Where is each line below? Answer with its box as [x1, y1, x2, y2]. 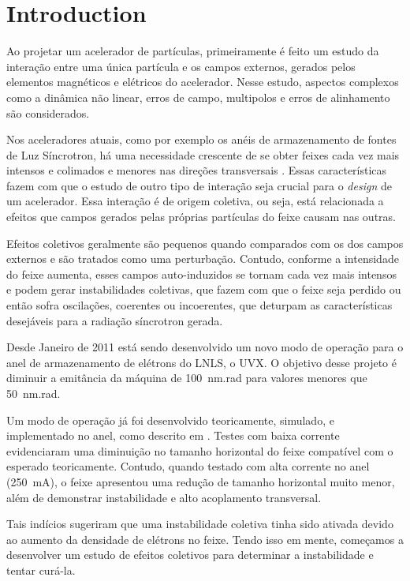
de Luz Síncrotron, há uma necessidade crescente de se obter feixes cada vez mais [6, 146, 400, 163]
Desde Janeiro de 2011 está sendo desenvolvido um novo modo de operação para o [6, 339, 404, 355]
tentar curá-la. [6, 561, 76, 578]
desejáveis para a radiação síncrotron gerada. [6, 312, 223, 328]
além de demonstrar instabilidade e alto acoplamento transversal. [6, 489, 322, 505]
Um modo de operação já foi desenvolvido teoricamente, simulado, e [6, 411, 334, 428]
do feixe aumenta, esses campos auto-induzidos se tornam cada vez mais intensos [6, 265, 397, 282]
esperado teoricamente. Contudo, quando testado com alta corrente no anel [6, 458, 370, 474]
